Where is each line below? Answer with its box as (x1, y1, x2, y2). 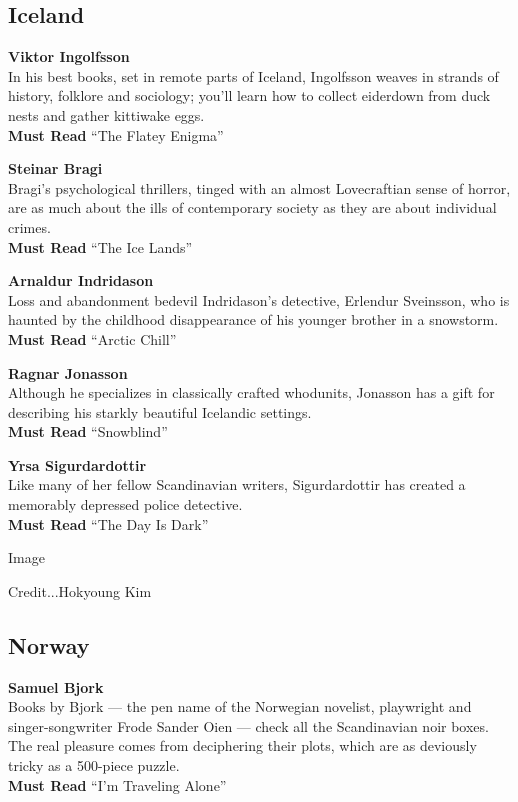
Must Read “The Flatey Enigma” (8, 124, 224, 145)
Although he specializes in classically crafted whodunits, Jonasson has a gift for (8, 382, 495, 403)
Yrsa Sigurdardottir (8, 454, 147, 475)
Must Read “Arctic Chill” (8, 328, 177, 349)
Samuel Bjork (8, 676, 104, 697)
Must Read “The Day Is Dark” (8, 513, 209, 534)
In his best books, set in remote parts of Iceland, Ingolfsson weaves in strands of (8, 65, 499, 86)
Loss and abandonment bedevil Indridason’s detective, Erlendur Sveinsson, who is (8, 289, 510, 310)
